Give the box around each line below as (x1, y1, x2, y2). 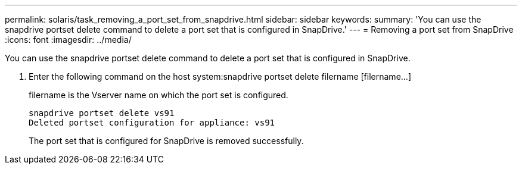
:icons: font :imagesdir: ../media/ (5, 35, 132, 45)
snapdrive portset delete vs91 (29, 108, 175, 118)
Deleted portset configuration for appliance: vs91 (29, 118, 275, 127)
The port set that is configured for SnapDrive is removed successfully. (29, 136, 304, 146)
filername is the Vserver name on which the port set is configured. (29, 90, 288, 100)
